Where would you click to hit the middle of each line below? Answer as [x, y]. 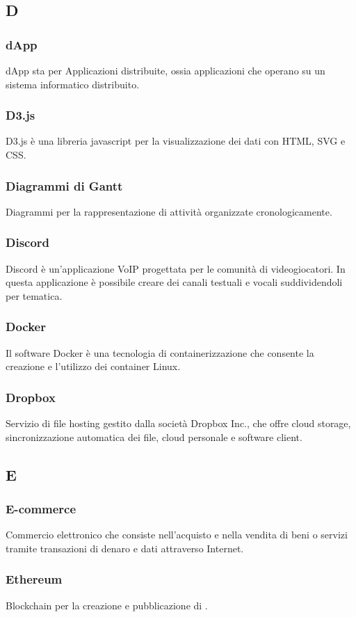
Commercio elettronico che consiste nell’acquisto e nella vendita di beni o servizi [177, 535]
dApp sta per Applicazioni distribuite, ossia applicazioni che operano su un [165, 70]
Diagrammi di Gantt [64, 185]
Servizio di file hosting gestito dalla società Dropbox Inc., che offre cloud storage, [178, 423]
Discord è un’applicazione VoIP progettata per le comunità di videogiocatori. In [176, 268]
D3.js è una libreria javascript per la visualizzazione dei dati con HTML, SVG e [176, 141]
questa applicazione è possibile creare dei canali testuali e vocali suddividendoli [174, 282]
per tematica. [34, 295]
